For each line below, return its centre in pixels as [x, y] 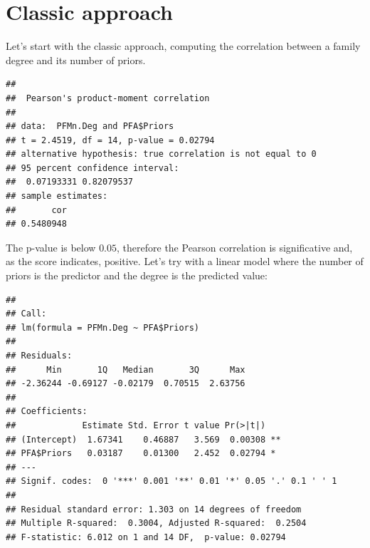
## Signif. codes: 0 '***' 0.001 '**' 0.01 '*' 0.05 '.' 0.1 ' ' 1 [171, 481]
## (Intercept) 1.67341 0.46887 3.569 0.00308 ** [143, 439]
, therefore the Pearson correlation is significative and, [235, 247]
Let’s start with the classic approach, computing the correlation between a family [183, 46]
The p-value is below [51, 247]
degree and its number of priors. [76, 60]
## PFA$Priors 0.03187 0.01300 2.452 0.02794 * [141, 454]
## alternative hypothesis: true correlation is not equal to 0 [161, 154]
